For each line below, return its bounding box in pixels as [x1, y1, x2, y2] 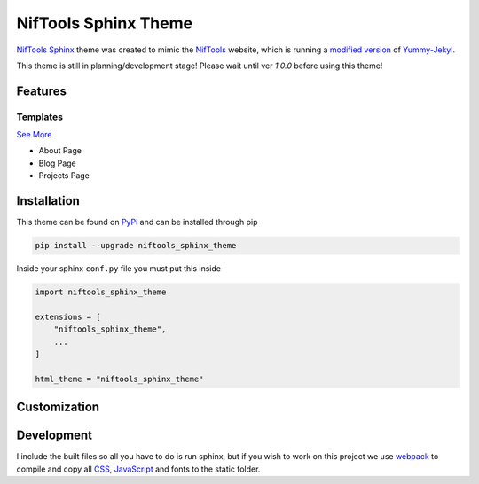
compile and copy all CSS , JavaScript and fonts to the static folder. [16, 464, 261, 474]
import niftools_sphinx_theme [35, 287, 167, 297]
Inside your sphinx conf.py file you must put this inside [16, 263, 222, 274]
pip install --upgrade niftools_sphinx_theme [35, 240, 237, 251]
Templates [16, 111, 64, 123]
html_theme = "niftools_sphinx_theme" [35, 373, 204, 384]
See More [16, 129, 52, 140]
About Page [38, 145, 82, 156]
